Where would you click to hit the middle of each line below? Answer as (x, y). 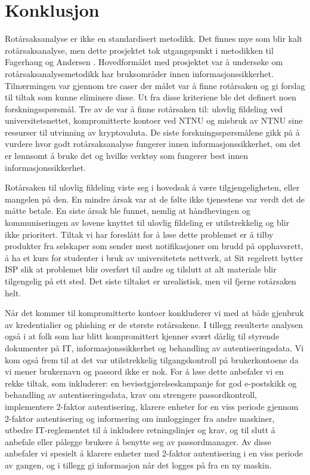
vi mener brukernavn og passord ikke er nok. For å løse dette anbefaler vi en (144, 371)
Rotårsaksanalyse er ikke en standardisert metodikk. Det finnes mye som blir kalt (154, 39)
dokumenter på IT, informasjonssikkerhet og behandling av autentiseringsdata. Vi (154, 347)
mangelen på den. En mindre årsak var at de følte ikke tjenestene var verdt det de (155, 199)
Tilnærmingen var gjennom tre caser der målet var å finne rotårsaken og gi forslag (155, 85)
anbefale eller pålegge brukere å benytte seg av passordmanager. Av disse (138, 441)
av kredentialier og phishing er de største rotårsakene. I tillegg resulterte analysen (154, 324)
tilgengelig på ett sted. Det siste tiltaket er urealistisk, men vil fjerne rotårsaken (151, 281)
